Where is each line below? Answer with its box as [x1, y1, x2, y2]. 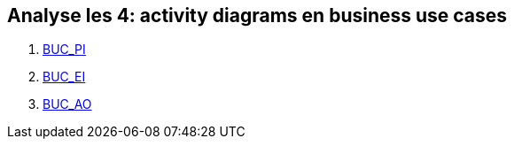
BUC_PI [43, 42, 86, 58]
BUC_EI [43, 69, 86, 85]
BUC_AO [43, 96, 92, 112]
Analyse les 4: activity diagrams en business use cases [7, 4, 508, 27]
